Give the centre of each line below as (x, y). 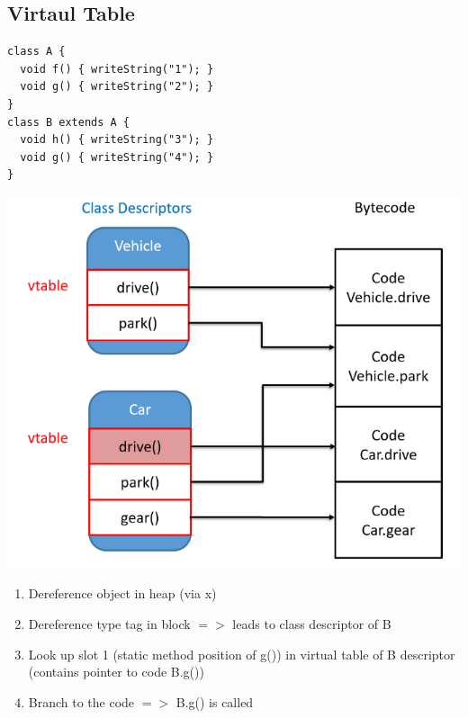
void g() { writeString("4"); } (117, 157)
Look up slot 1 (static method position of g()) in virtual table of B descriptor (242, 654)
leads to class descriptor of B (312, 623)
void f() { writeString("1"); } (117, 69)
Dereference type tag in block (109, 623)
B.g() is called (215, 701)
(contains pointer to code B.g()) (116, 672)
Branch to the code (81, 701)
